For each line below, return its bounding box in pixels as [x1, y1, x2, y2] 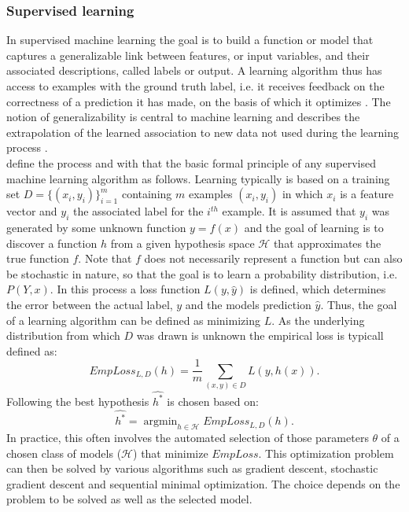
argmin [143, 416, 178, 428]
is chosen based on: [167, 392, 259, 409]
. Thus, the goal [320, 296, 397, 312]
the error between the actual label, [6, 296, 173, 312]
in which [282, 186, 323, 202]
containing [121, 186, 172, 202]
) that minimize [133, 444, 208, 461]
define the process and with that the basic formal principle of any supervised [6, 154, 376, 171]
